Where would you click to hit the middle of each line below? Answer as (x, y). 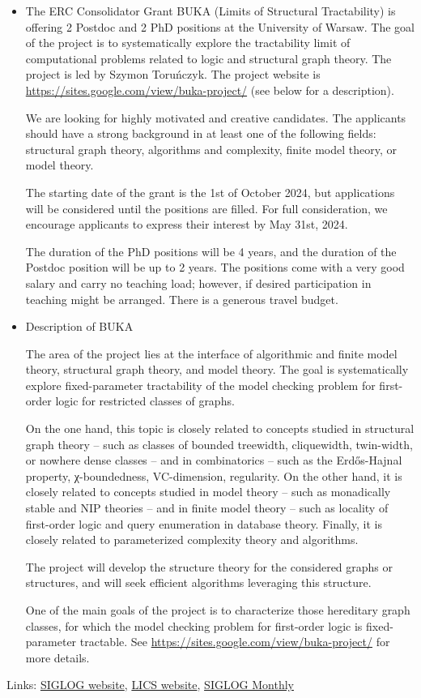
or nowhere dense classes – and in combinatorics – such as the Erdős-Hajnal (214, 460)
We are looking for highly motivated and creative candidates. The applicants (216, 117)
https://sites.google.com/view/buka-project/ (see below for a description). (210, 90)
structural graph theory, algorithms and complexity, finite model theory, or (211, 149)
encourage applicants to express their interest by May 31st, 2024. (187, 224)
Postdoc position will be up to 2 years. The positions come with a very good (215, 267)
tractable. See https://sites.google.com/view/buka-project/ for (235, 642)
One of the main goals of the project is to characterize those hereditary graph (218, 610)
